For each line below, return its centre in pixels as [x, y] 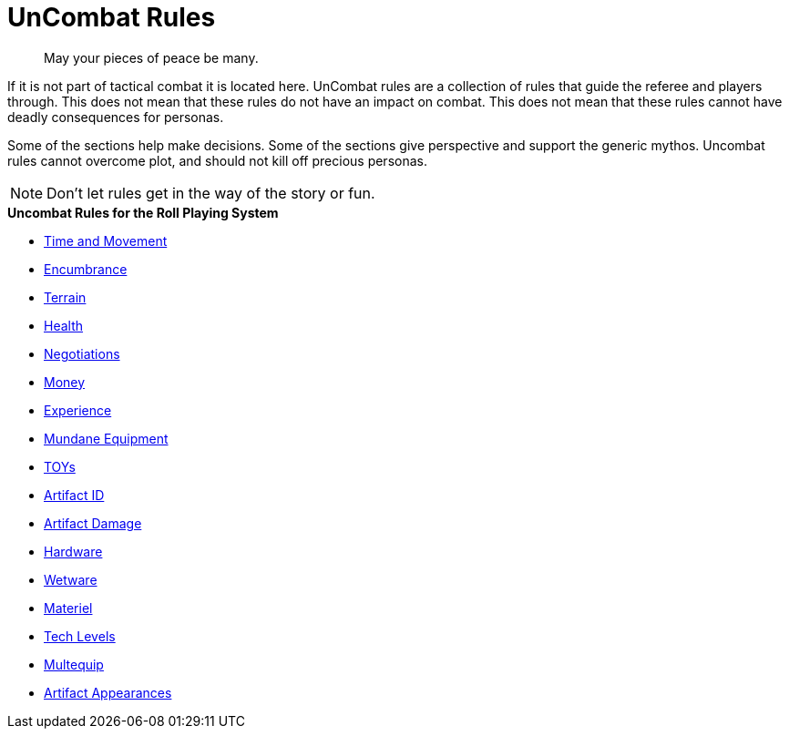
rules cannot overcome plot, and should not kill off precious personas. [217, 160]
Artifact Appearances [108, 692]
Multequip [74, 664]
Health [64, 325]
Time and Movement [106, 240]
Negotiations [82, 353]
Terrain [65, 297]
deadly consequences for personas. [116, 117]
